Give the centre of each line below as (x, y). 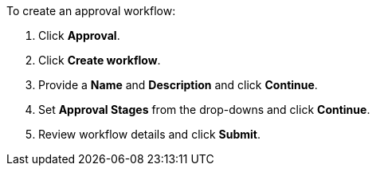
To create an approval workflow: (91, 11)
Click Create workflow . (100, 60)
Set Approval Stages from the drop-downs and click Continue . (204, 109)
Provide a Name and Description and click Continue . (178, 85)
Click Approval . (79, 35)
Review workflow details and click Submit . (149, 134)
